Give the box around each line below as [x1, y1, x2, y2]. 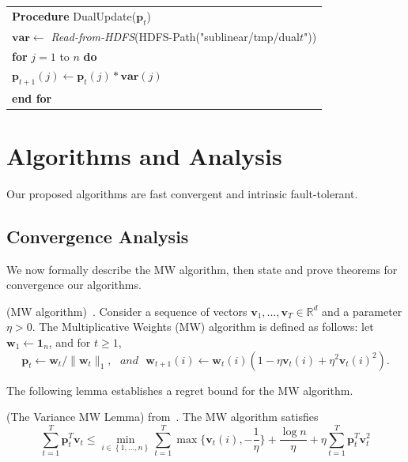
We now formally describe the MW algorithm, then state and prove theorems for [6, 261, 398, 277]
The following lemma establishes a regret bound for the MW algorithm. [6, 381, 353, 398]
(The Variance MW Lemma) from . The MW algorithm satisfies [6, 408, 319, 425]
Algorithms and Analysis [6, 139, 282, 171]
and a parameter [322, 302, 402, 319]
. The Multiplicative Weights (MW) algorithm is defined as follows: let [32, 318, 374, 335]
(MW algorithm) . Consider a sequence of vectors [6, 302, 247, 319]
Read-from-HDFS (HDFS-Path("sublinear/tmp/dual [51, 28, 300, 44]
